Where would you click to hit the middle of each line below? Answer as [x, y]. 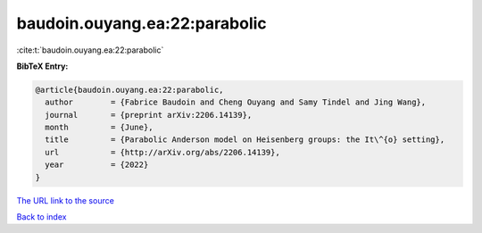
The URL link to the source [66, 200]
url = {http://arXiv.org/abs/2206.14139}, [162, 152]
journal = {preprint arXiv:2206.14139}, [149, 115]
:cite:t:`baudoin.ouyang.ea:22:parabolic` [90, 50]
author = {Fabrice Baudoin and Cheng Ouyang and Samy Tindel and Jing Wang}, [236, 102]
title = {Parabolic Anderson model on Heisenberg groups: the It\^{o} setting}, [245, 140]
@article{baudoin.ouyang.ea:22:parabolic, [129, 90]
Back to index [42, 217]
